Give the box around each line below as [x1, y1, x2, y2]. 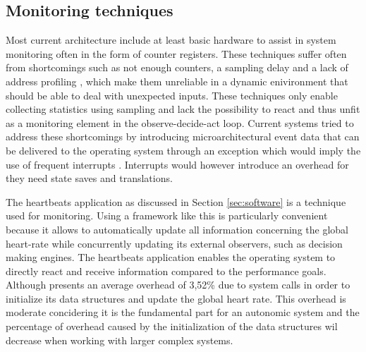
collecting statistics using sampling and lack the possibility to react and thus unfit [6, 102, 360, 116]
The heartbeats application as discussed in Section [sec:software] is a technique [6, 194, 346, 209]
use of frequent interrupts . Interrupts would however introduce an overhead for [6, 157, 349, 171]
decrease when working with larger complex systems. [6, 332, 233, 347]
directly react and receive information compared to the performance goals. [6, 263, 327, 278]
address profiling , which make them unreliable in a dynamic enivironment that [6, 73, 348, 88]
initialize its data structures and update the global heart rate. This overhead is [6, 291, 346, 305]
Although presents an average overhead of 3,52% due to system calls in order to [6, 277, 350, 292]
